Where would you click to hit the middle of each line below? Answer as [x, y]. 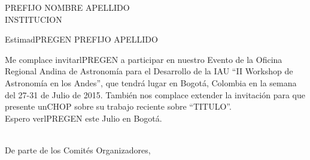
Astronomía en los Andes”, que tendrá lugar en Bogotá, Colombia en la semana [151, 82]
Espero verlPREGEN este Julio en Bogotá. [83, 118]
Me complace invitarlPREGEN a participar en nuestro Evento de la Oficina [144, 59]
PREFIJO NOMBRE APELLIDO [67, 7]
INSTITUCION [34, 19]
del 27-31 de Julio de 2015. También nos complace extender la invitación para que [155, 94]
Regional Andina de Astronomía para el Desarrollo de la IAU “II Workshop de [149, 71]
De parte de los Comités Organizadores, [78, 150]
